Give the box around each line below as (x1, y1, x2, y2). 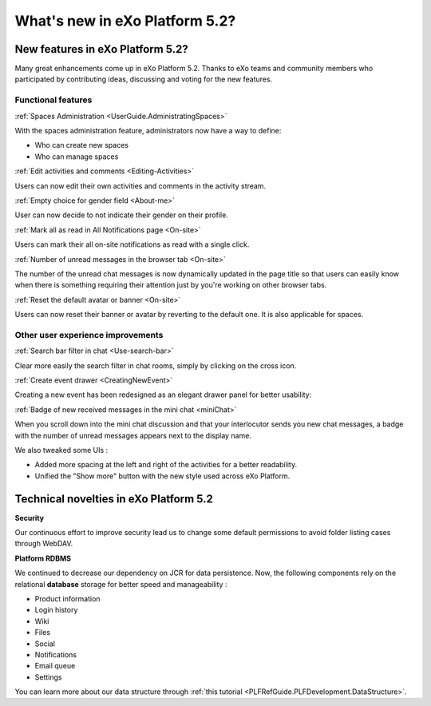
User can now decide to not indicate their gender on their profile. (14, 210, 229, 220)
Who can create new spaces (34, 141, 129, 150)
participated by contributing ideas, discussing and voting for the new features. (14, 74, 273, 84)
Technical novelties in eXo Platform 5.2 (14, 492, 213, 506)
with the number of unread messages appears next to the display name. (14, 430, 251, 440)
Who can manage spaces (34, 152, 119, 161)
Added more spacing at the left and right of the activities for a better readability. (34, 460, 298, 470)
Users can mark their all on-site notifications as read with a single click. (14, 240, 250, 249)
